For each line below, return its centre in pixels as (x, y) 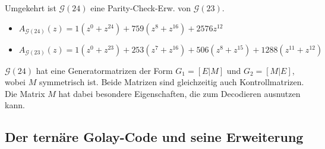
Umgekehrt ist (31, 8)
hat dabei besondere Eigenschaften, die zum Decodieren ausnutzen (179, 93)
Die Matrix (25, 93)
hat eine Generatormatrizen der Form (104, 70)
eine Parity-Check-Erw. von (141, 8)
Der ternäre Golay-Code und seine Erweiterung (154, 137)
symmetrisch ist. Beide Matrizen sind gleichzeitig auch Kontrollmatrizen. (171, 82)
